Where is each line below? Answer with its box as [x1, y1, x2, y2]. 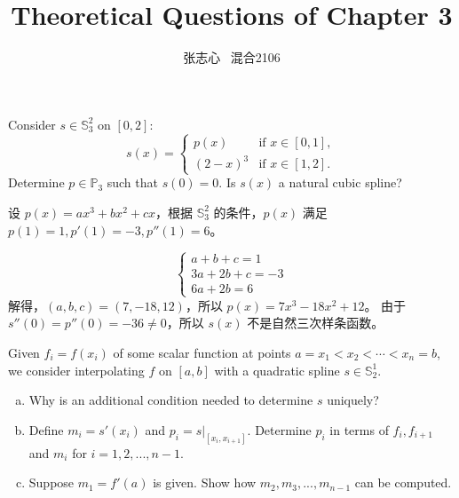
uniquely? [327, 391, 379, 409]
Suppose [28, 473, 75, 492]
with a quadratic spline [214, 360, 340, 379]
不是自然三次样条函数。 [247, 313, 384, 332]
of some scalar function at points [113, 343, 291, 361]
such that [107, 173, 158, 192]
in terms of [329, 420, 389, 439]
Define [28, 420, 64, 439]
